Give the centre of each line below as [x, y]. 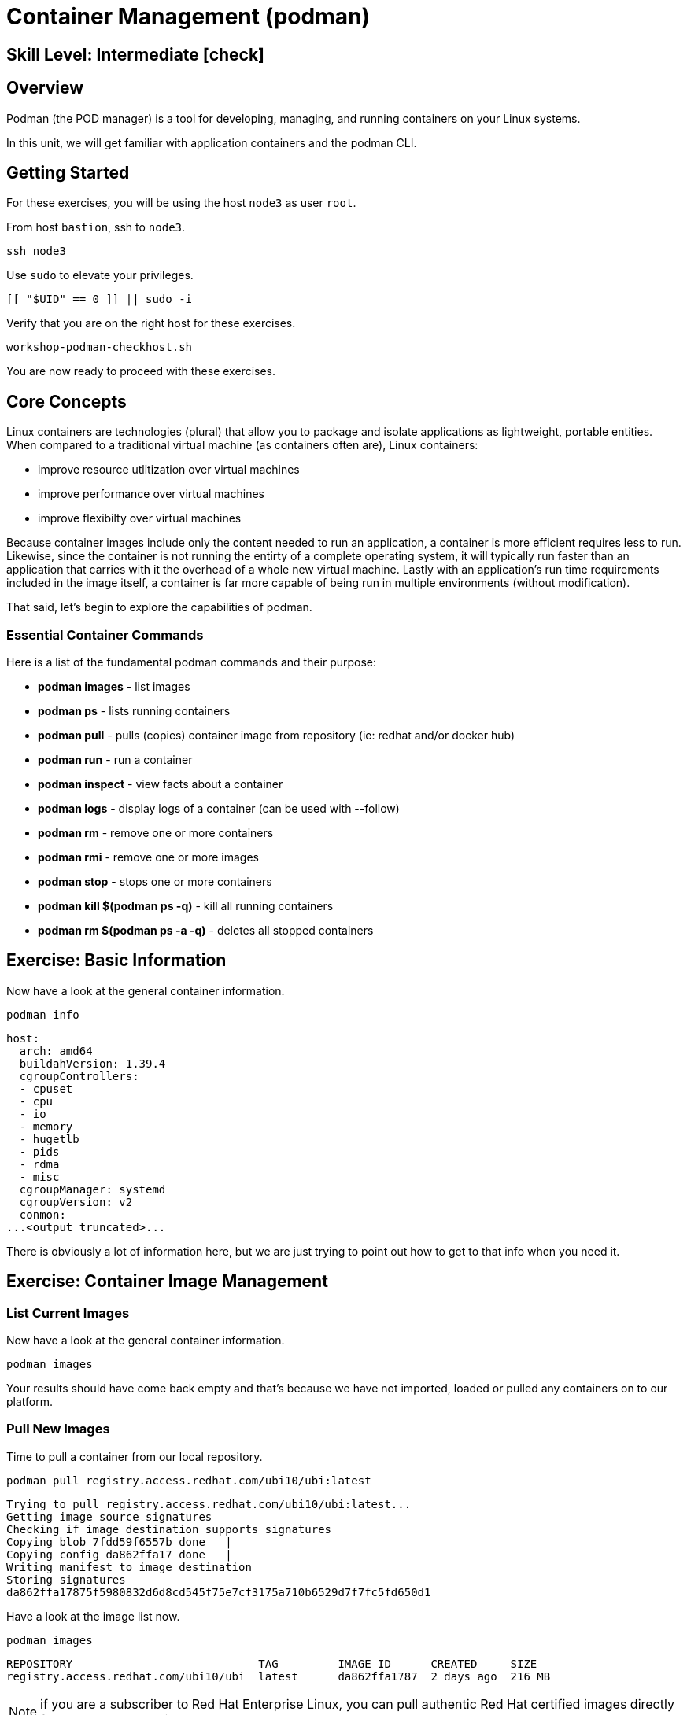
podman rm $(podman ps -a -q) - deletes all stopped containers [206, 931]
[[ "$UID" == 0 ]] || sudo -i [100, 299]
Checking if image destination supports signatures [169, 1529]
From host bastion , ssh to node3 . [96, 227]
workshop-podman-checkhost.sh [100, 347]
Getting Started [68, 173]
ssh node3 [36, 251]
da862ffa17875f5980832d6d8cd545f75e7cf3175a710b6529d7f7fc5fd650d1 [219, 1592]
